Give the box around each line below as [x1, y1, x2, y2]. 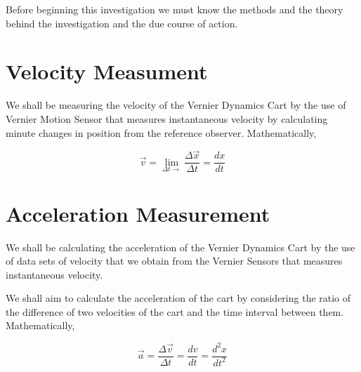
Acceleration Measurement [6, 199, 270, 227]
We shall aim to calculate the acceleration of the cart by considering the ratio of [6, 291, 351, 305]
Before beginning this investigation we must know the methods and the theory [6, 2, 343, 16]
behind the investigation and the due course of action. [6, 15, 238, 30]
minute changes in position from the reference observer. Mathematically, [6, 125, 317, 140]
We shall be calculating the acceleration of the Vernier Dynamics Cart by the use [6, 239, 355, 254]
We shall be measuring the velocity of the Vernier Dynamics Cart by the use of [6, 98, 346, 112]
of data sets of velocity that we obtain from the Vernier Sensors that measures [6, 253, 343, 268]
